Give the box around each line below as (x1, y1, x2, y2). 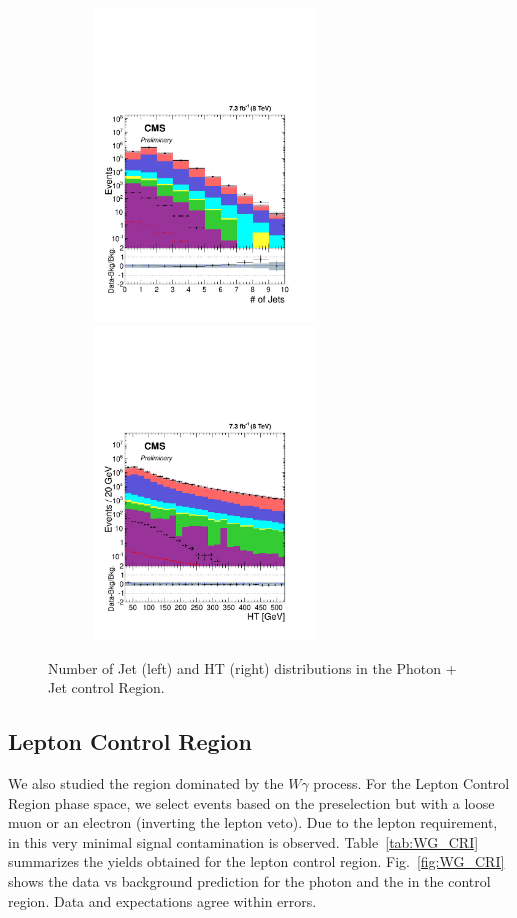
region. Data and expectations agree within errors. (8, 890, 317, 911)
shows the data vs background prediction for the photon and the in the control (8, 870, 491, 891)
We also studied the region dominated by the (8, 772, 284, 793)
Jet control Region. (48, 677, 165, 698)
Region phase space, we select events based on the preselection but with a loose (8, 792, 495, 813)
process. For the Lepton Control (313, 772, 510, 793)
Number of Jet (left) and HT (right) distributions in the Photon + (48, 657, 457, 678)
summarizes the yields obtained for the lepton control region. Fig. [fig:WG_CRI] (8, 851, 505, 872)
